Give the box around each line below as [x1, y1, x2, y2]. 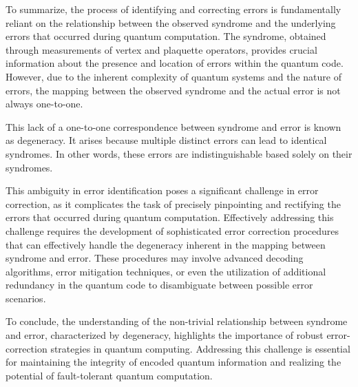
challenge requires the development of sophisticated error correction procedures [6, 223, 339, 238]
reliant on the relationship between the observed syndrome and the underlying [6, 15, 336, 30]
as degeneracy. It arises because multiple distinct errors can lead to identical [6, 133, 327, 147]
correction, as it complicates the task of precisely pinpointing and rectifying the [6, 196, 341, 211]
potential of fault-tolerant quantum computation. [6, 368, 213, 382]
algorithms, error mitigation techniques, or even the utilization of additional [6, 264, 326, 278]
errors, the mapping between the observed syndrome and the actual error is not [6, 83, 341, 97]
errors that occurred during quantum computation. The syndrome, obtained [6, 29, 326, 43]
